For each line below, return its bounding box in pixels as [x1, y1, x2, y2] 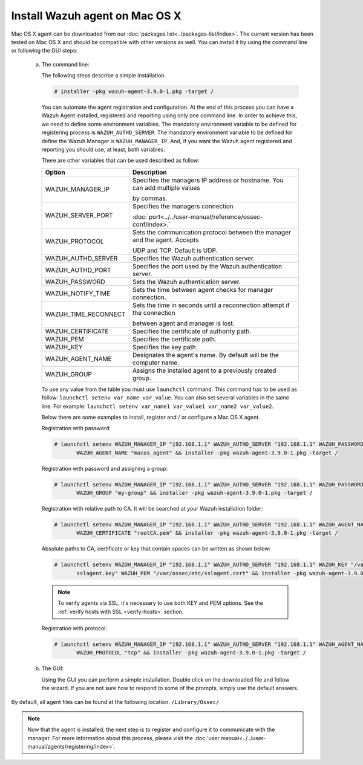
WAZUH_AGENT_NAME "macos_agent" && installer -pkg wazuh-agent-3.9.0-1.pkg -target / [76, 449, 338, 456]
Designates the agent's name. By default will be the [132, 350, 280, 359]
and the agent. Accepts [132, 236, 199, 244]
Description [132, 168, 167, 176]
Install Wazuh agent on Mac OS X [11, 9, 181, 22]
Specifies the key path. [132, 343, 198, 351]
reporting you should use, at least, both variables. [41, 146, 166, 153]
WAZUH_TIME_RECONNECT [45, 310, 126, 318]
